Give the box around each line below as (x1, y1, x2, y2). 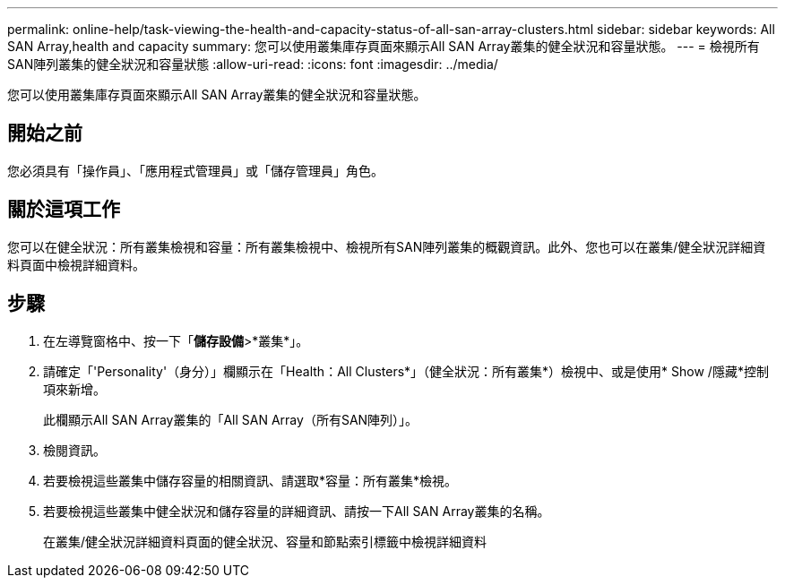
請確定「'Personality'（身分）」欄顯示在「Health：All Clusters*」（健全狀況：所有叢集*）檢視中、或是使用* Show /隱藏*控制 (43, 363, 769, 379)
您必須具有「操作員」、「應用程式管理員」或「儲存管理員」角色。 (7, 162, 384, 178)
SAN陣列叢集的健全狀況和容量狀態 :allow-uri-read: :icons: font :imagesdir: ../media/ (7, 56, 498, 72)
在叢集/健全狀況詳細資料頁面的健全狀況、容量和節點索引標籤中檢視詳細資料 (43, 533, 487, 549)
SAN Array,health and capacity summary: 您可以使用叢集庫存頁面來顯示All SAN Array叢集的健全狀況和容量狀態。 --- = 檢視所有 (7, 39, 760, 54)
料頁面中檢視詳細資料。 (7, 256, 145, 272)
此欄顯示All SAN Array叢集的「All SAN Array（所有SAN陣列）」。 (43, 411, 418, 427)
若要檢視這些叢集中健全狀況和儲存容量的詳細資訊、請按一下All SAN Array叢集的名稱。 (43, 503, 550, 519)
